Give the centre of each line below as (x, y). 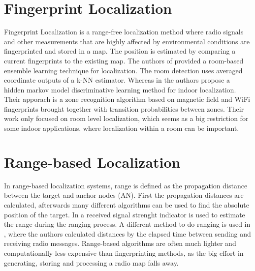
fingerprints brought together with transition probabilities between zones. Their (124, 108)
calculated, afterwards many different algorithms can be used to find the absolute (127, 204)
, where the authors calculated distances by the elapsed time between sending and (127, 233)
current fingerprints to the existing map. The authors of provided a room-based (124, 60)
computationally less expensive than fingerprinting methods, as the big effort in (124, 253)
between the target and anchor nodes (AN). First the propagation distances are (124, 195)
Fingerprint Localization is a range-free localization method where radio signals (124, 32)
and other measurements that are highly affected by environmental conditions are (127, 41)
